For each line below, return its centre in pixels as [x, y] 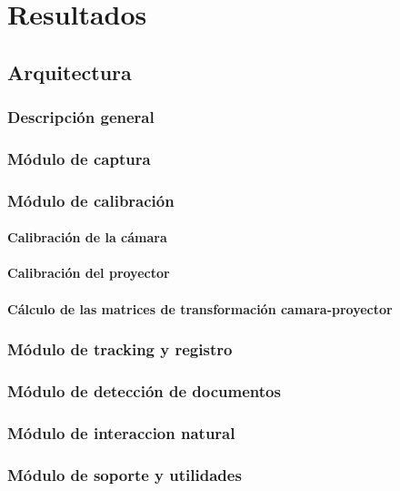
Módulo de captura [79, 158]
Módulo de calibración [91, 200]
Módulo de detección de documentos [144, 391]
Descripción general [81, 117]
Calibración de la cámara [87, 237]
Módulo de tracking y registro [120, 349]
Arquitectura [70, 72]
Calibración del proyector [89, 273]
